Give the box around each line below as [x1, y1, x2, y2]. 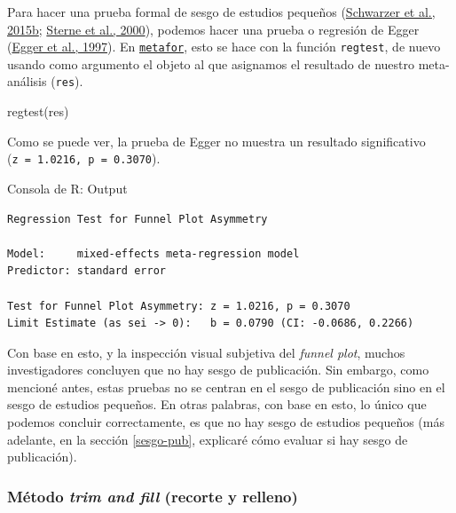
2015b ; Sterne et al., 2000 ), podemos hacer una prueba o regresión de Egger [7, 20, 420, 38]
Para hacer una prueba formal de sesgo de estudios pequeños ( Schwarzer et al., [7, 3, 436, 20]
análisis [7, 72, 47, 91]
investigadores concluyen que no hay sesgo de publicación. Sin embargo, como [7, 360, 429, 379]
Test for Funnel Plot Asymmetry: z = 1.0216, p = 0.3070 [7, 299, 350, 312]
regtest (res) [7, 102, 69, 121]
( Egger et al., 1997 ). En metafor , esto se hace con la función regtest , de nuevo [7, 37, 441, 56]
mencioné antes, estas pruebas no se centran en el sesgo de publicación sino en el [7, 377, 445, 396]
